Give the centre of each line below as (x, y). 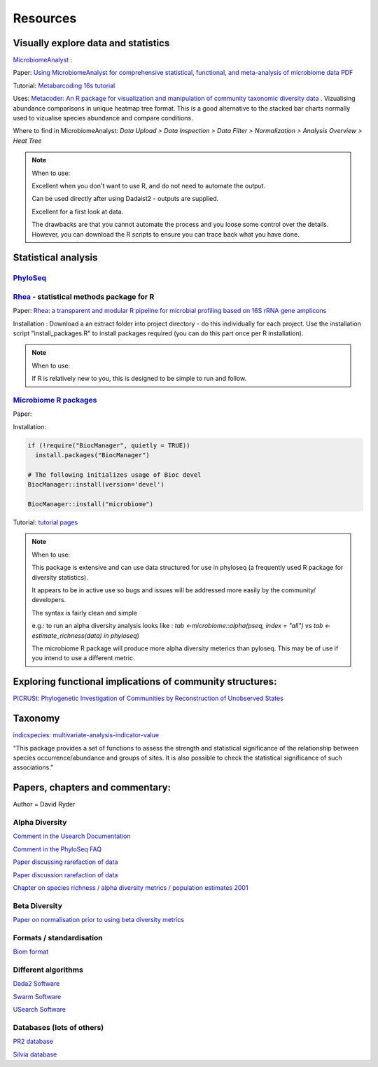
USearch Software (40, 1010)
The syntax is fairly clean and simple (85, 613)
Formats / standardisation (58, 937)
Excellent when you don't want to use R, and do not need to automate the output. (149, 186)
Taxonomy (36, 719)
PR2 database (33, 1041)
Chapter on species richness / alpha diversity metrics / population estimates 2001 (131, 887)
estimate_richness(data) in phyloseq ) (86, 635)
